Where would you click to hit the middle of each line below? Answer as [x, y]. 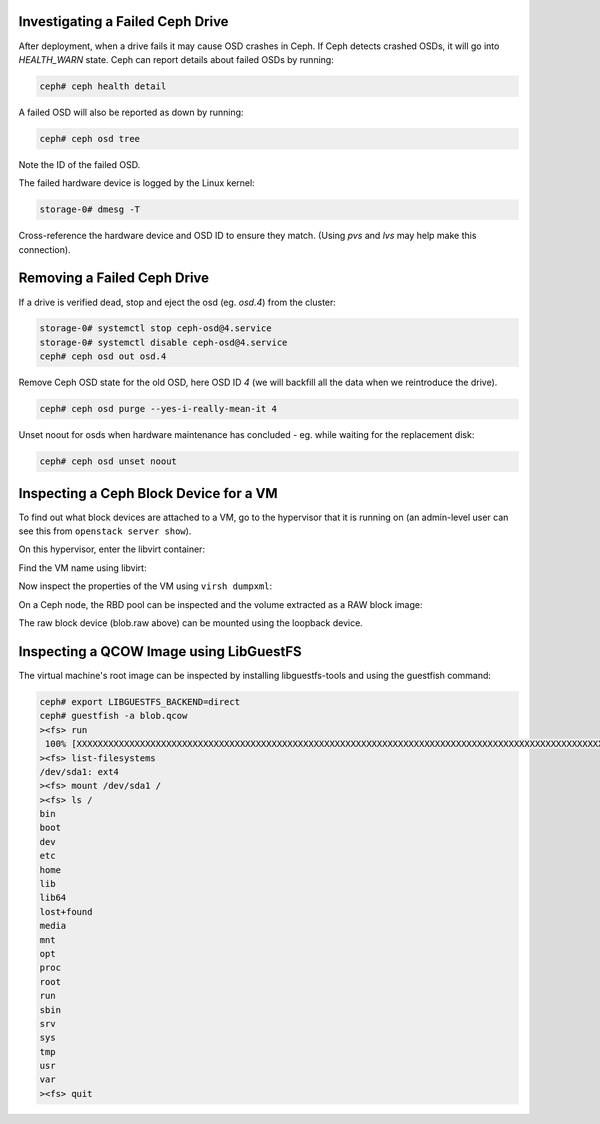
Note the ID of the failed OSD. [79, 164]
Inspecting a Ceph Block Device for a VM [148, 493]
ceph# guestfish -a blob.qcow [113, 716]
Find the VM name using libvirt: [82, 567]
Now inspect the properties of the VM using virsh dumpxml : [145, 586]
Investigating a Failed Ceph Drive [123, 21]
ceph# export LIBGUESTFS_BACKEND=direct [139, 701]
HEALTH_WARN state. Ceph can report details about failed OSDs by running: [176, 59]
